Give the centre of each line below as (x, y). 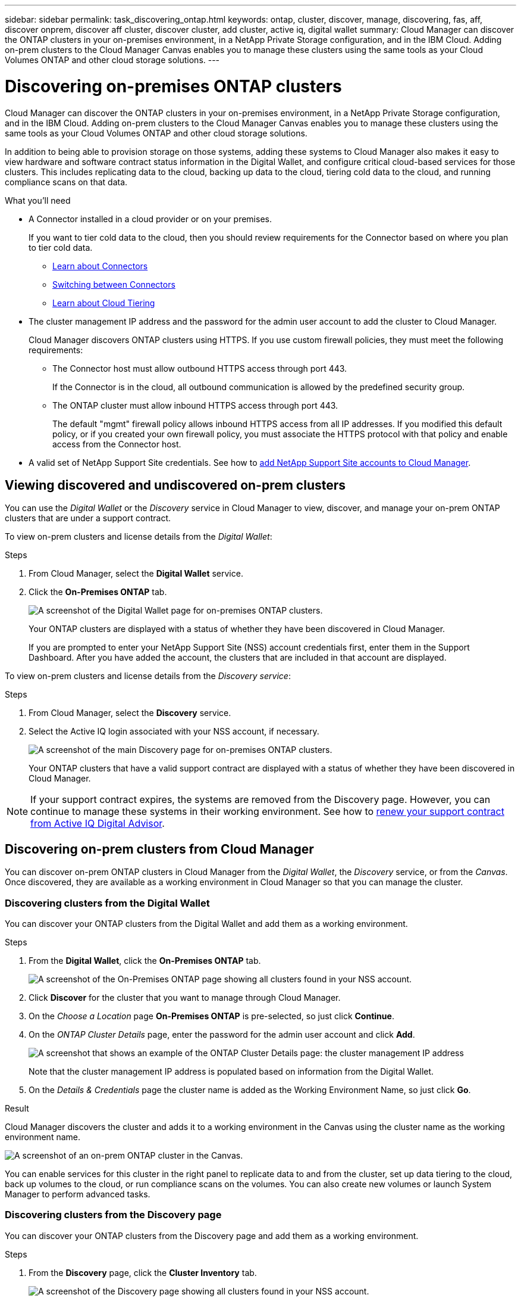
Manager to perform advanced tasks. (78, 1194)
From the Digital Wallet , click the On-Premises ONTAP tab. (145, 960)
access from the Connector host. (117, 444)
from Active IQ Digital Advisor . (98, 824)
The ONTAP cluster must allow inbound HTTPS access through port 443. (195, 405)
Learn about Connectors (100, 266)
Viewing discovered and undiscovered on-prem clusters (175, 485)
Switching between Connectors (114, 284)
